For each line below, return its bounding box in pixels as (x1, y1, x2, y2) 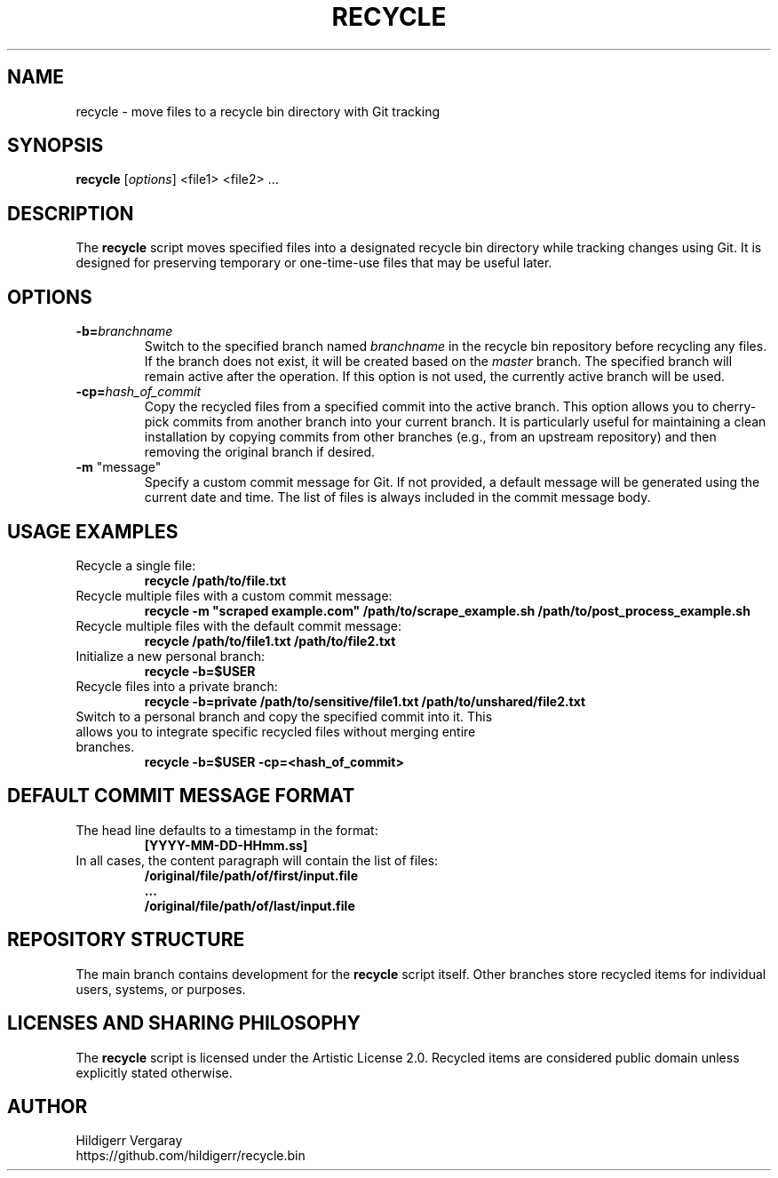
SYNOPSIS (7, 134, 104, 157)
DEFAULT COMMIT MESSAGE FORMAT (7, 784, 355, 808)
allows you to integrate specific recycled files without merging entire (75, 723, 476, 739)
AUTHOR (7, 1094, 88, 1118)
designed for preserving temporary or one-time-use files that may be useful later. (75, 255, 552, 271)
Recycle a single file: (75, 557, 196, 573)
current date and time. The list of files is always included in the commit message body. (144, 490, 651, 505)
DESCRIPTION (7, 202, 134, 225)
